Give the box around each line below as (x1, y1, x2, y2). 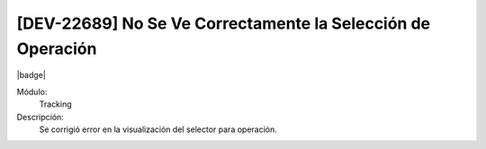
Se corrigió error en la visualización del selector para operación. (39, 124, 278, 135)
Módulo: (16, 86, 48, 97)
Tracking (39, 99, 72, 110)
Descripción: (16, 111, 65, 122)
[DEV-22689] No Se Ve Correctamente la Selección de (16, 13, 431, 33)
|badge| (16, 70, 47, 81)
